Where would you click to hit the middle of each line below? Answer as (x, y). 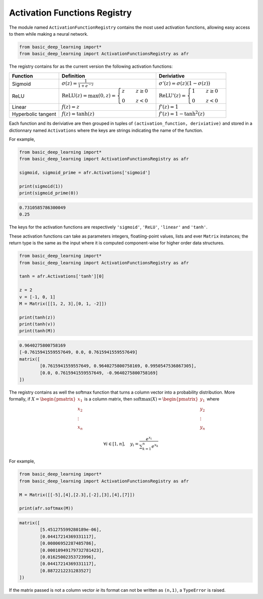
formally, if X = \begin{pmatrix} (42, 399)
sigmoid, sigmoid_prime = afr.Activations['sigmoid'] (85, 173)
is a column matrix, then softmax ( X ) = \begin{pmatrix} (141, 399)
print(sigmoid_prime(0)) (49, 193)
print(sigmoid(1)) (41, 186)
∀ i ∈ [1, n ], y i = (121, 445)
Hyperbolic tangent (34, 114)
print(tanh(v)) (37, 324)
